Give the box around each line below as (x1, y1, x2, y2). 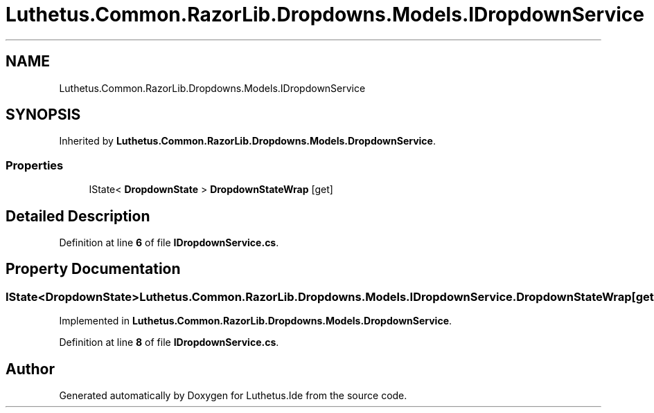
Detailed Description (6, 207, 150, 225)
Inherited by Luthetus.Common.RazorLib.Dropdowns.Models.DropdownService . (59, 135, 436, 147)
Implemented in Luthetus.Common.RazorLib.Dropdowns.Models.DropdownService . (59, 315, 452, 327)
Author (6, 360, 55, 378)
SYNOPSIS (6, 106, 81, 124)
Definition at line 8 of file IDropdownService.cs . (59, 336, 279, 349)
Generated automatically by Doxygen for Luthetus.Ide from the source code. (59, 389, 407, 402)
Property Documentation (6, 260, 181, 278)
